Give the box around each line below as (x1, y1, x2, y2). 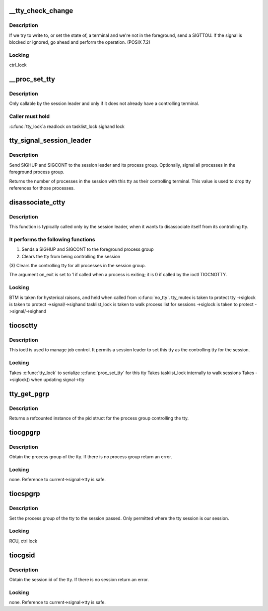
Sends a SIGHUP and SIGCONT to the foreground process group (21, 246, 154, 252)
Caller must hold (9, 113, 50, 120)
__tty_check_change (9, 6, 73, 15)
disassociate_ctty (9, 198, 66, 206)
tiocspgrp (9, 490, 40, 498)
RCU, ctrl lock (9, 538, 38, 544)
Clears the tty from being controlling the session (21, 253, 121, 259)
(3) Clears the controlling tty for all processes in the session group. (9, 263, 146, 268)
